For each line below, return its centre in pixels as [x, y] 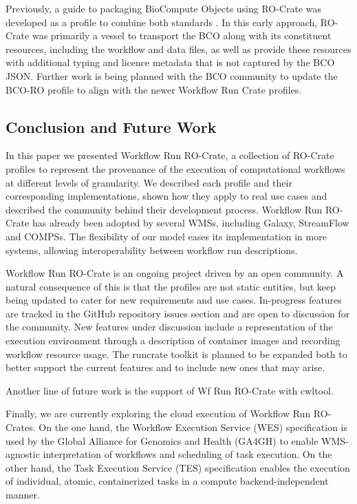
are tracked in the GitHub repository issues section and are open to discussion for [178, 313]
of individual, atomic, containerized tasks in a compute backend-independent [167, 481]
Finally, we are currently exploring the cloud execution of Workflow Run [158, 413]
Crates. [21, 427]
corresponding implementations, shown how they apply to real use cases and [166, 196]
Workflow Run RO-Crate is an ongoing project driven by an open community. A [175, 273]
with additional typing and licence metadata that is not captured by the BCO [170, 62]
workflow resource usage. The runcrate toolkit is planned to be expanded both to [176, 354]
